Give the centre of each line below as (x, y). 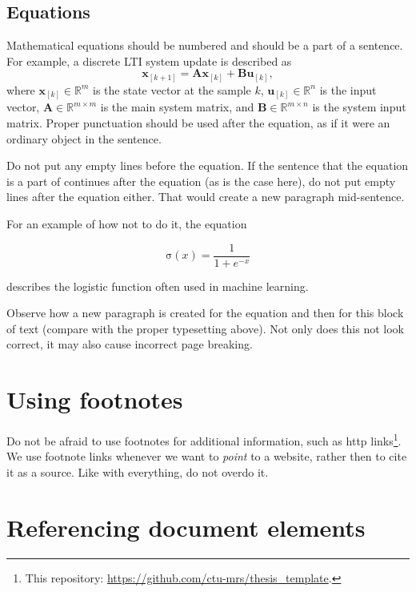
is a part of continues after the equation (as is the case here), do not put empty (201, 181)
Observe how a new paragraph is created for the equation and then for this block (205, 313)
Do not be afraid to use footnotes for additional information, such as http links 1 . (204, 439)
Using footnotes (95, 399)
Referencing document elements (186, 527)
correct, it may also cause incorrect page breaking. (130, 344)
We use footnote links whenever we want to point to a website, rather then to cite (207, 456)
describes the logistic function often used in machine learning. (158, 286)
